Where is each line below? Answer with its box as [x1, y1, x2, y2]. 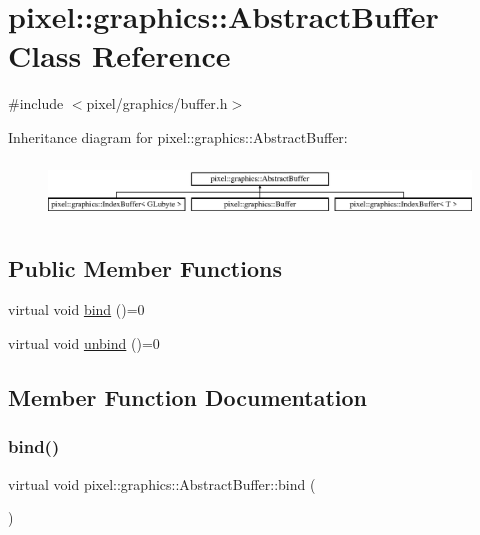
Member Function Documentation [8, 381, 368, 412]
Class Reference [8, 35, 231, 76]
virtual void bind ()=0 [8, 299, 145, 320]
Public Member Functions [8, 252, 282, 283]
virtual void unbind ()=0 [8, 332, 160, 353]
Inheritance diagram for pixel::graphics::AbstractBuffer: [8, 126, 348, 147]
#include [8, 93, 64, 114]
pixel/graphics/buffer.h [86, 93, 228, 114]
